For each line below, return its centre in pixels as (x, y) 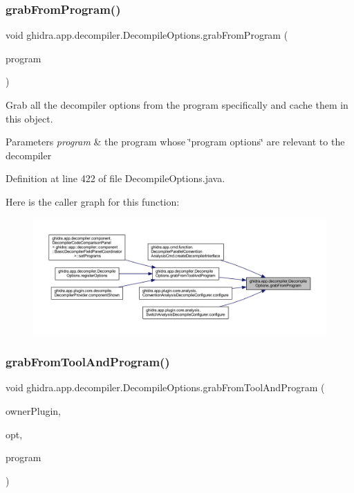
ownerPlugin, (33, 411)
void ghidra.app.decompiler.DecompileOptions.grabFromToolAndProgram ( (165, 387)
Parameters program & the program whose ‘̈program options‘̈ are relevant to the (175, 142)
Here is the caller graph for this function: (93, 201)
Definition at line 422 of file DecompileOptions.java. (115, 178)
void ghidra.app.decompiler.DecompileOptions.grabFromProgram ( (147, 35)
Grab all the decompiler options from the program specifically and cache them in (177, 105)
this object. (29, 118)
